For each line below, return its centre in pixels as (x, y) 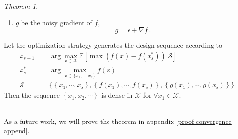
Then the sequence (32, 95)
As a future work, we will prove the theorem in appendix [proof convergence (118, 121)
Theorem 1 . (21, 6)
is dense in (117, 95)
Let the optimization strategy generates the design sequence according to (113, 45)
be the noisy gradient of (57, 22)
